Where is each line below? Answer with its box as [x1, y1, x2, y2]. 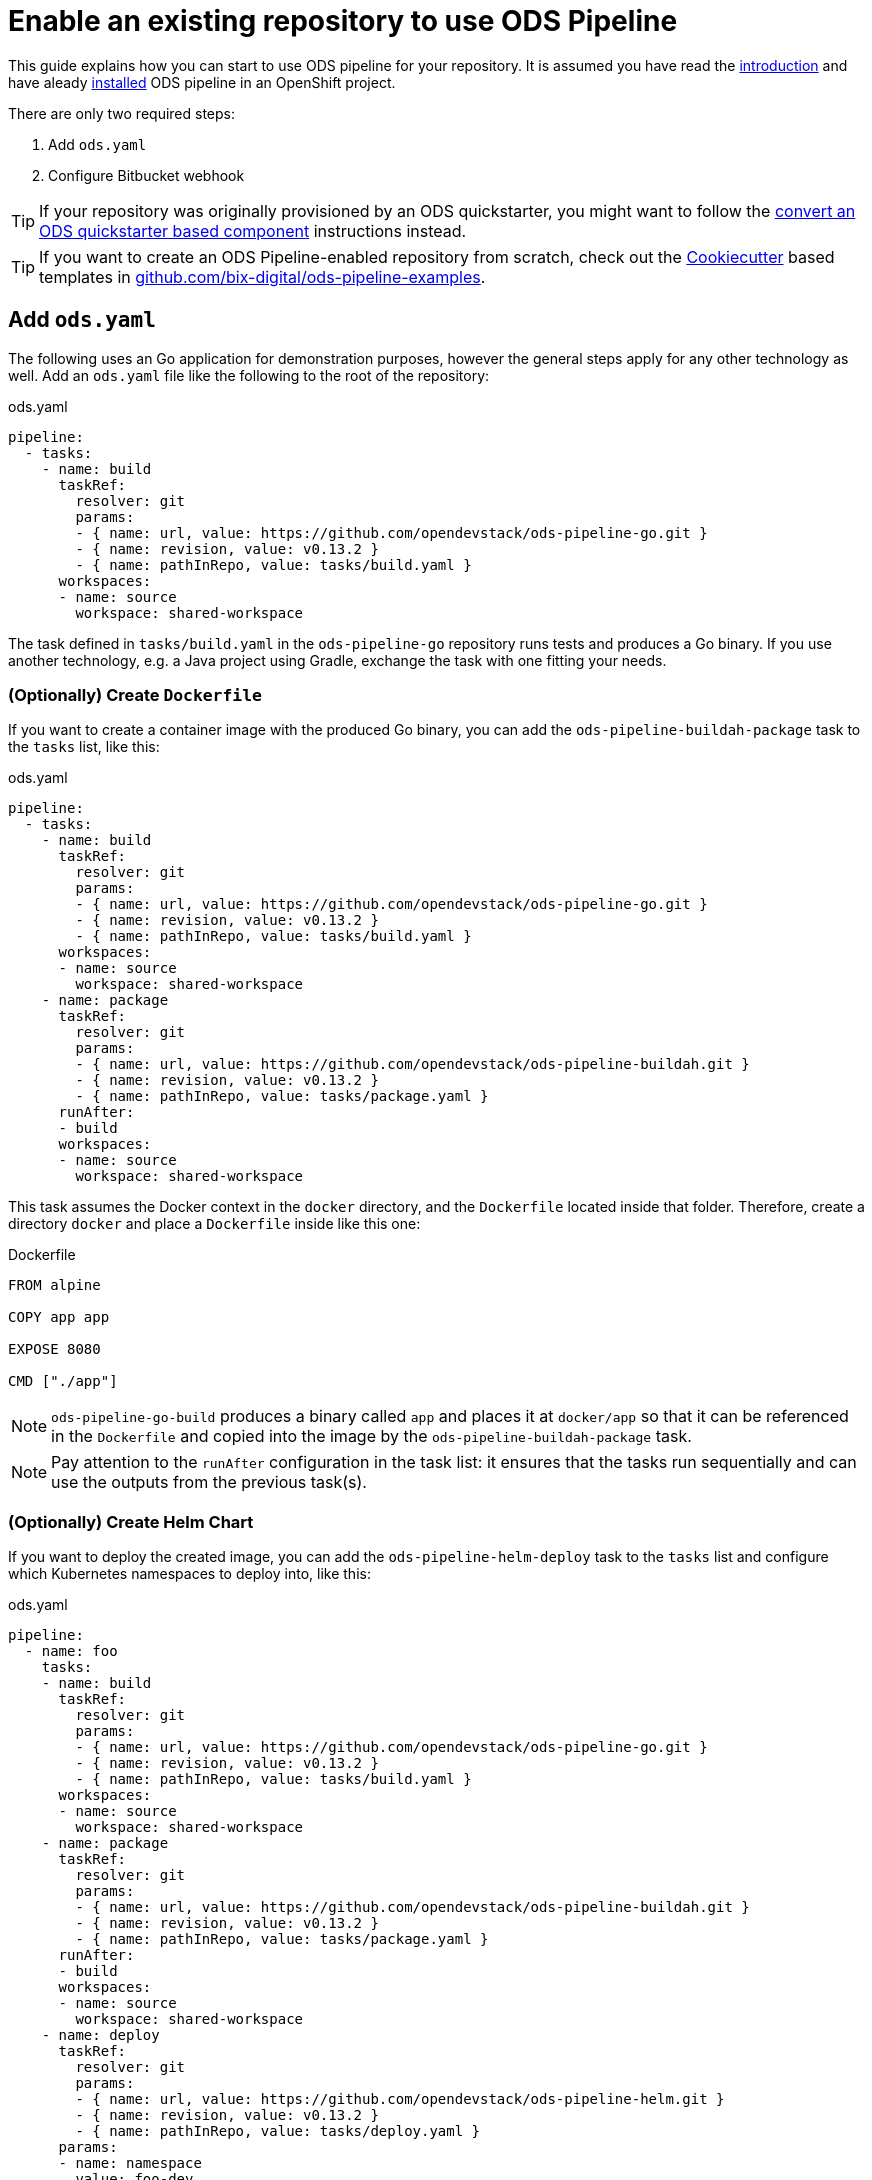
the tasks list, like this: [8, 738, 160, 756]
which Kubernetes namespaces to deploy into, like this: [8, 1565, 371, 1583]
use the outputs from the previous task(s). [51, 1472, 367, 1493]
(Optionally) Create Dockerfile [8, 684, 262, 705]
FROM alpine [8, 1277, 101, 1294]
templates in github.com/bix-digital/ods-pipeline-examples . [39, 266, 486, 287]
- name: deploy [41, 2027, 160, 2044]
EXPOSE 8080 [8, 1341, 101, 1358]
